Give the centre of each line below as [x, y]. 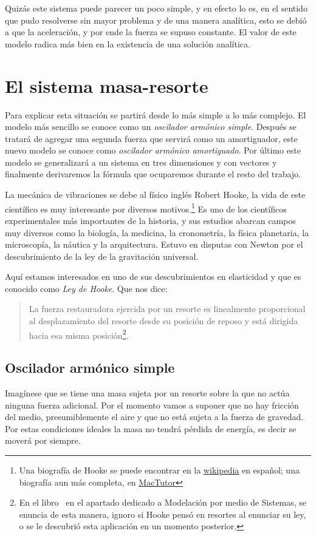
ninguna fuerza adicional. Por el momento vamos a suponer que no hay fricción [152, 405]
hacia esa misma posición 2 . [79, 334]
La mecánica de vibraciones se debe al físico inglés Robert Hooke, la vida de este [155, 195]
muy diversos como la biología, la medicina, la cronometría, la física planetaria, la [157, 232]
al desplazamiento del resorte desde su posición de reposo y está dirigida [163, 321]
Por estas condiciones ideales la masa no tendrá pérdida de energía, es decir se [151, 428]
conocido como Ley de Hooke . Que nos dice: [86, 288]
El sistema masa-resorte [107, 85]
